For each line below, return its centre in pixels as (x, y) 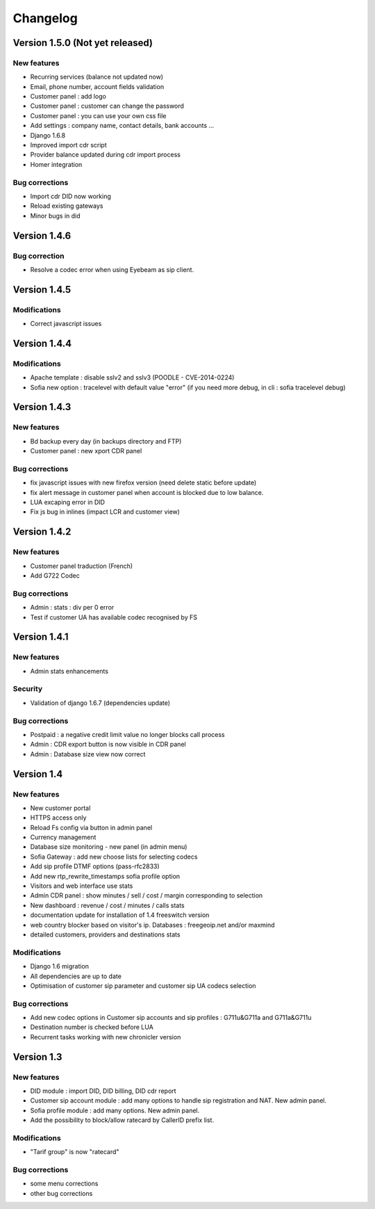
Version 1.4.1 (41, 637)
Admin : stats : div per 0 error (72, 608)
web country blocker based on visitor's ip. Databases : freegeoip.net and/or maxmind (152, 925)
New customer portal (60, 808)
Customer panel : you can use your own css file (98, 115)
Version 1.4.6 (42, 235)
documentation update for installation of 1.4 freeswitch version (120, 915)
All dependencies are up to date (76, 976)
